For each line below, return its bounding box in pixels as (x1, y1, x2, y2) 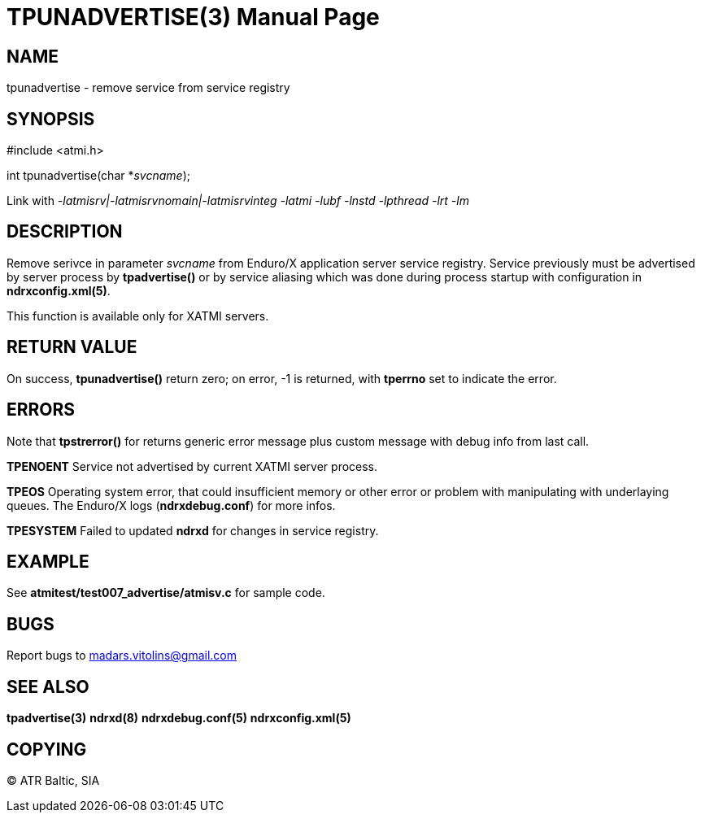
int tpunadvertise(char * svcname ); (7, 168, 190, 183)
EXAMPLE (7, 551, 89, 572)
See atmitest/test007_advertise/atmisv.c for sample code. (7, 586, 325, 600)
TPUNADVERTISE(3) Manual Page (7, 3, 380, 31)
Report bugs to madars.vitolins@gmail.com (7, 648, 237, 663)
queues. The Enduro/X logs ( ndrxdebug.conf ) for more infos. (7, 498, 336, 512)
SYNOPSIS (7, 108, 95, 129)
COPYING (7, 738, 87, 760)
